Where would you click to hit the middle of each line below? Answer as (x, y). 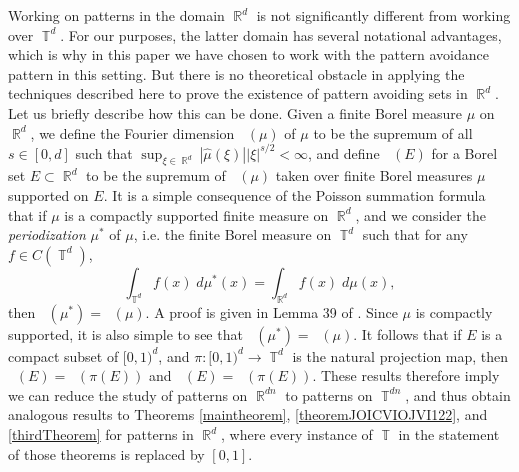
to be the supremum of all (393, 132)
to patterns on (329, 394)
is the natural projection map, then (400, 355)
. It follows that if (407, 333)
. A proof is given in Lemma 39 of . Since (271, 311)
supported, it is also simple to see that (125, 333)
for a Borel (464, 152)
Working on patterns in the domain (116, 15)
